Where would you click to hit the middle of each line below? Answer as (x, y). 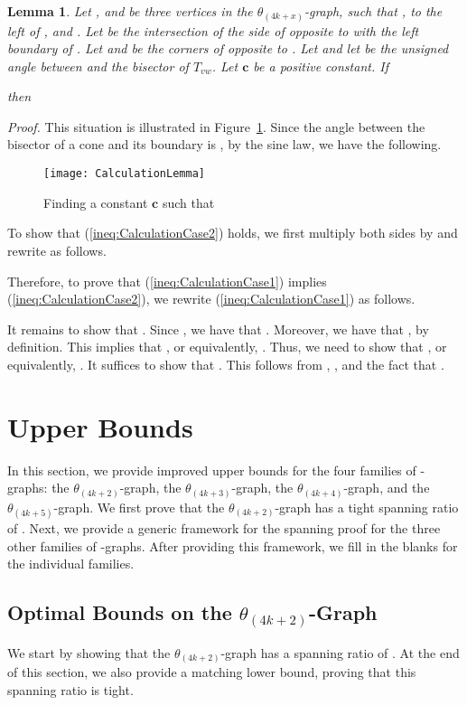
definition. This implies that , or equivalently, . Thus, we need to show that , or (227, 347)
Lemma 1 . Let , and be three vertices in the (130, 11)
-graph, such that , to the (373, 11)
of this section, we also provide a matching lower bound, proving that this (212, 672)
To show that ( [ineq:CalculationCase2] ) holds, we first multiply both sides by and (233, 233)
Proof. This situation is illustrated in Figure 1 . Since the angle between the (216, 126)
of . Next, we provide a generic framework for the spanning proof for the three (224, 527)
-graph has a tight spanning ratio (367, 507)
